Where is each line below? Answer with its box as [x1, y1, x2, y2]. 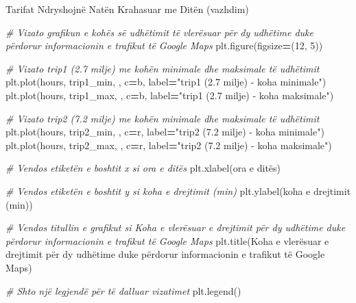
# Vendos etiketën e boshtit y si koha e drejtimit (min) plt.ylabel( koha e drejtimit [5, 183, 351, 198]
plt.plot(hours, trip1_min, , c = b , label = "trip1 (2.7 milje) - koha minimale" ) [5, 75, 327, 89]
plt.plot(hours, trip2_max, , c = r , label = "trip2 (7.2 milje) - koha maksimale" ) [5, 137, 332, 152]
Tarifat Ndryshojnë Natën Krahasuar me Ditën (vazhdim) [5, 2, 249, 16]
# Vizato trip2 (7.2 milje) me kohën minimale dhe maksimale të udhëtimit [5, 111, 320, 125]
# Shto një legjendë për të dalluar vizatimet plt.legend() [5, 283, 241, 298]
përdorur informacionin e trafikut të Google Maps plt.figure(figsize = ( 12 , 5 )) [5, 38, 323, 53]
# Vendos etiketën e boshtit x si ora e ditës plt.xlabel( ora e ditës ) [5, 161, 281, 175]
